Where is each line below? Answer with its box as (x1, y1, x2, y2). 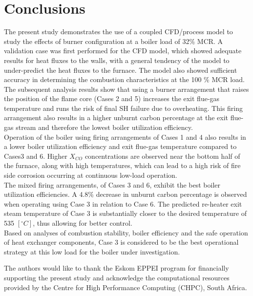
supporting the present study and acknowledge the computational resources (4, 272, 230, 282)
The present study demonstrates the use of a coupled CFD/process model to (4, 26, 233, 37)
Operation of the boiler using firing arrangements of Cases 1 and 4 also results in (4, 131, 246, 142)
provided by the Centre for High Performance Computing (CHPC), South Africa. (4, 282, 247, 292)
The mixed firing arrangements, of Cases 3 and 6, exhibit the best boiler (4, 179, 221, 190)
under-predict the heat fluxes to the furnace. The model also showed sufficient (4, 64, 237, 75)
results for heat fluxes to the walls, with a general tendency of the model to (4, 55, 230, 65)
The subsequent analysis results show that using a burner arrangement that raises (4, 84, 249, 94)
